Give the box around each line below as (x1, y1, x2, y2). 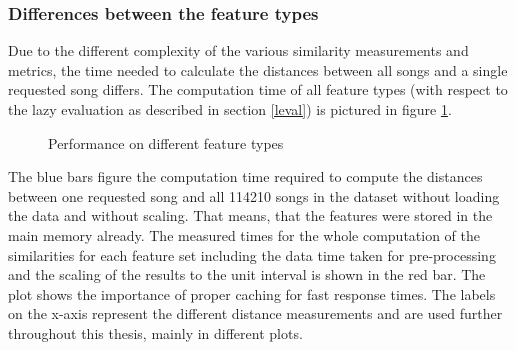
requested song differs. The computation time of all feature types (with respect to (8, 79, 508, 100)
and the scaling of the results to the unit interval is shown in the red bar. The (8, 264, 486, 285)
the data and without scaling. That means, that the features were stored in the (8, 205, 493, 226)
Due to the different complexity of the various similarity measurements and (8, 40, 469, 61)
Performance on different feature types (48, 132, 284, 153)
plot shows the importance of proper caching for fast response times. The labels (8, 283, 496, 304)
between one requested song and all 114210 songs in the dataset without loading (8, 185, 500, 206)
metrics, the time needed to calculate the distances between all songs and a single (8, 59, 508, 80)
